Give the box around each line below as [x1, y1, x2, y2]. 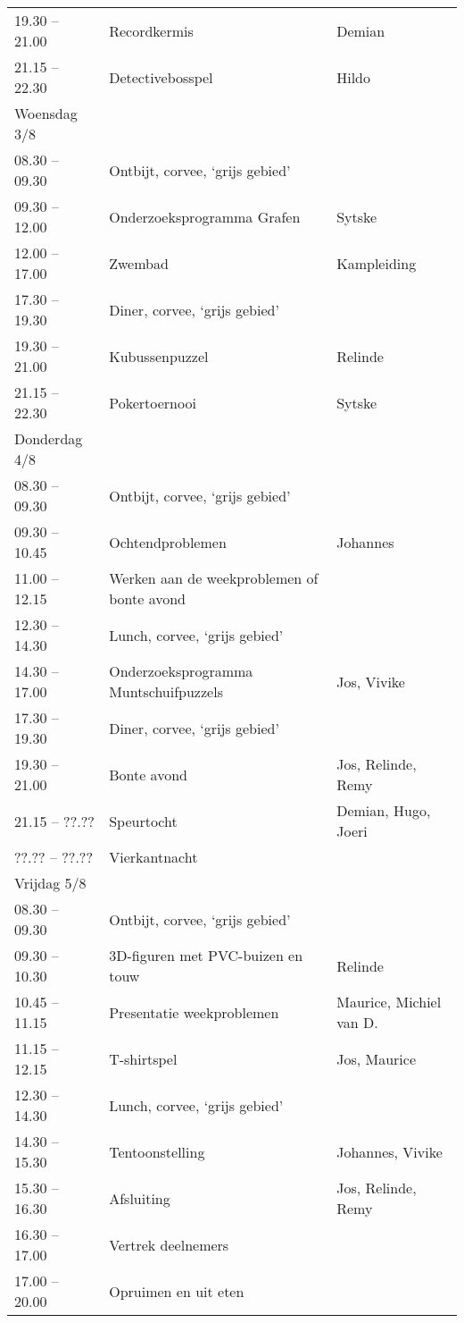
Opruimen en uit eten [109, 1280, 244, 1302]
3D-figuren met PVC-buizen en [109, 945, 303, 965]
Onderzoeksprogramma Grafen [109, 206, 301, 227]
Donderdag [14, 428, 83, 449]
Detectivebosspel [109, 66, 213, 88]
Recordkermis [109, 20, 194, 41]
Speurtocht [109, 810, 178, 831]
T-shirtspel [109, 1048, 178, 1069]
